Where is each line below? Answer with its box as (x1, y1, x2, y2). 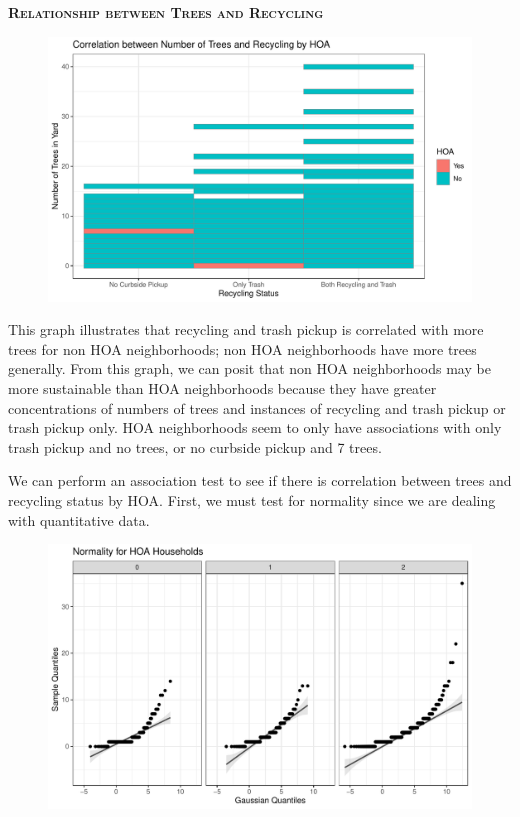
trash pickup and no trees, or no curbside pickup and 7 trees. (8, 436, 382, 457)
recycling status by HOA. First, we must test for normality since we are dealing (8, 489, 496, 510)
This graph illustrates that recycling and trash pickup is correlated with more (8, 319, 484, 340)
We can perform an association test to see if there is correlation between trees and (8, 470, 512, 491)
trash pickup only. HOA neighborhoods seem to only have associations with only (8, 417, 502, 438)
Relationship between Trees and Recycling (8, 2, 324, 22)
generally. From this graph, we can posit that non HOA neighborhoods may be (8, 358, 491, 379)
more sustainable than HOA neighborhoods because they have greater (8, 377, 437, 398)
